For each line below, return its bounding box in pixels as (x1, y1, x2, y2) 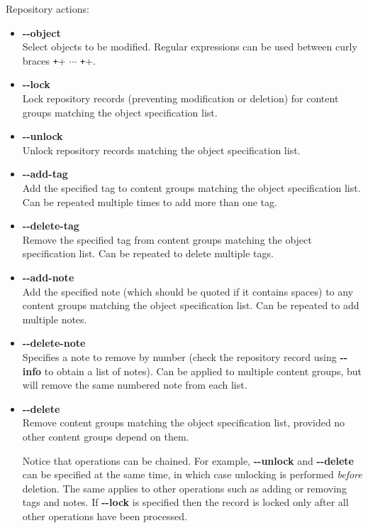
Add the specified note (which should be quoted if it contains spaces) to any (22, 284, 354, 298)
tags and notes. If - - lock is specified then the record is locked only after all (22, 495, 349, 510)
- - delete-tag (22, 218, 79, 233)
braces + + (22, 53, 66, 68)
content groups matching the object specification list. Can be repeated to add (22, 298, 359, 313)
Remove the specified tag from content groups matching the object (22, 232, 312, 247)
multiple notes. (22, 311, 87, 326)
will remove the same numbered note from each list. (22, 377, 247, 392)
